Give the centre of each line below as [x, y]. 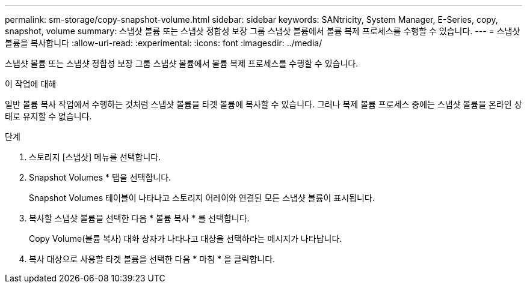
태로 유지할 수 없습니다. [48, 116]
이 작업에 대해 [31, 84]
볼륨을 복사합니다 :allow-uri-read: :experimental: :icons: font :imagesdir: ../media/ [164, 43]
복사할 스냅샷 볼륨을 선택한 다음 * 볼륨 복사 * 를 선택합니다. [139, 218]
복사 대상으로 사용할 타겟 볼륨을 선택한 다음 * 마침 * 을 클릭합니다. [152, 259]
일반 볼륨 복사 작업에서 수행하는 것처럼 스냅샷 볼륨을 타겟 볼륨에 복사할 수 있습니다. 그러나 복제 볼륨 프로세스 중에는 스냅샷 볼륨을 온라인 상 [263, 104]
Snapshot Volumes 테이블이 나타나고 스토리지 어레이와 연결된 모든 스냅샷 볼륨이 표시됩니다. [202, 198]
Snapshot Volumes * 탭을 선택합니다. [100, 177]
